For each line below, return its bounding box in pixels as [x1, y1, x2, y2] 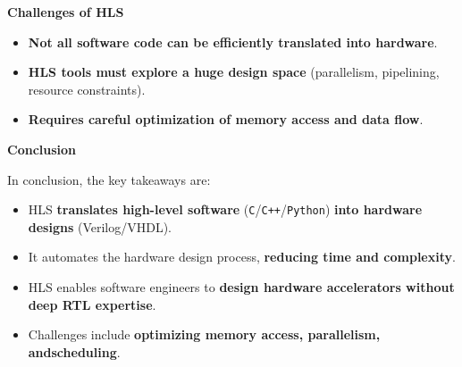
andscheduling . [28, 342, 121, 361]
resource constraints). [28, 79, 146, 98]
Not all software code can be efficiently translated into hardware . [28, 32, 438, 51]
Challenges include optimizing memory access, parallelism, [28, 325, 381, 344]
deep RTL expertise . [28, 295, 156, 313]
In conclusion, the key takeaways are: [7, 170, 211, 188]
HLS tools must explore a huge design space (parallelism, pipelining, [28, 63, 440, 81]
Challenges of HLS [7, 3, 124, 21]
